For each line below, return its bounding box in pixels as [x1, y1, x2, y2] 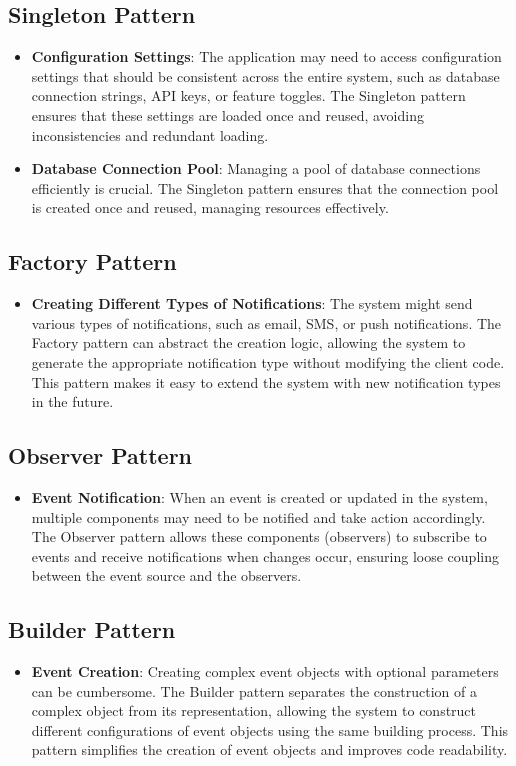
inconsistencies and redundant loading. [31, 124, 269, 145]
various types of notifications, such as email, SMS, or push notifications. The [31, 312, 502, 333]
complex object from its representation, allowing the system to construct [31, 700, 477, 721]
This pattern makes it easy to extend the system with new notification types [31, 371, 501, 392]
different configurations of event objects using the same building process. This [31, 719, 509, 740]
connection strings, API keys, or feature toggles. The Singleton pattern [31, 85, 466, 106]
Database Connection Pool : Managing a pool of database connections [31, 158, 481, 179]
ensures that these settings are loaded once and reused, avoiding [31, 104, 424, 125]
